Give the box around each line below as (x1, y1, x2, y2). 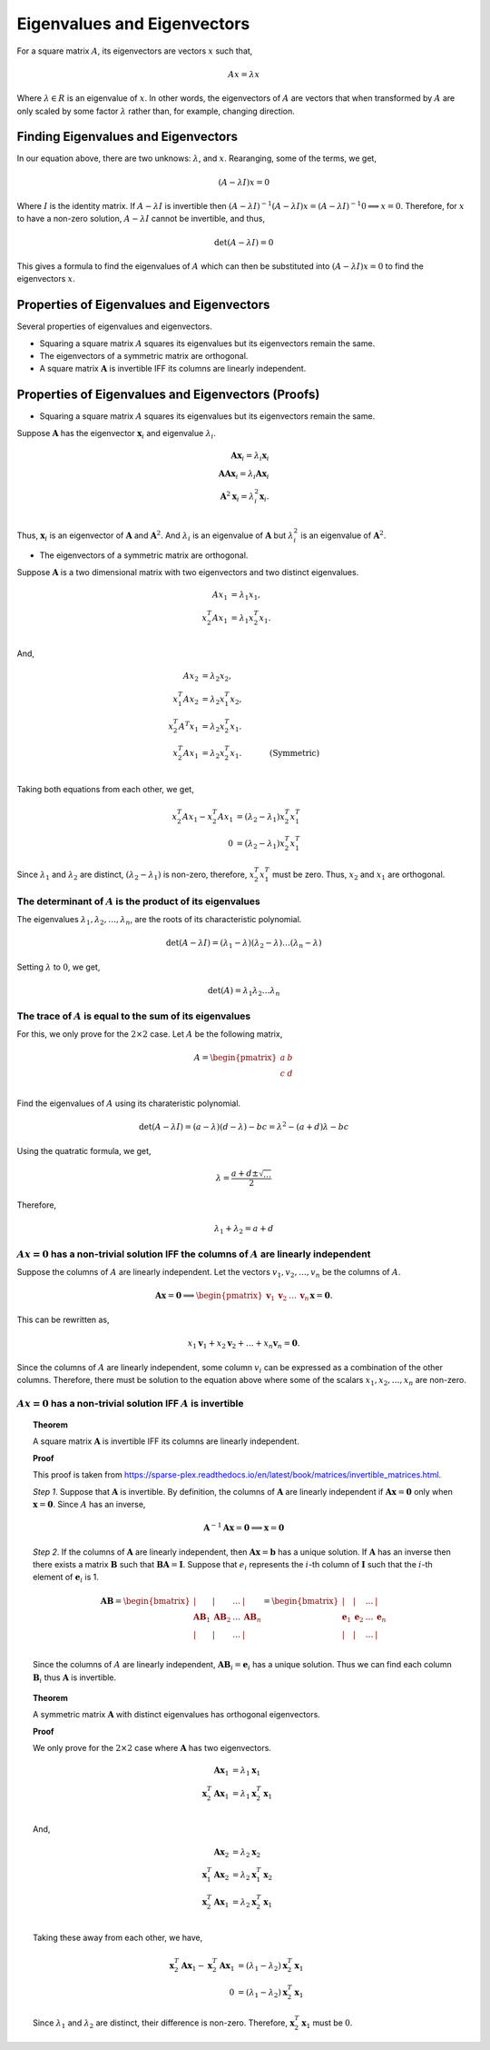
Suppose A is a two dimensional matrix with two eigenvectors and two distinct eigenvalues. (16, 566, 359, 577)
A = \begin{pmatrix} (193, 1052, 277, 1063)
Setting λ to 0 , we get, (16, 961, 101, 972)
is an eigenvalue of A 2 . (300, 528, 387, 541)
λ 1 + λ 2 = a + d (213, 1223, 274, 1236)
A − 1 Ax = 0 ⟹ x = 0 (202, 1521, 285, 1533)
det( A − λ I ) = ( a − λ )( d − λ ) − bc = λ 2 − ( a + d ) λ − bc (138, 1120, 349, 1132)
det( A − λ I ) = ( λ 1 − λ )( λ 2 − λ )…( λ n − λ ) (165, 938, 322, 950)
